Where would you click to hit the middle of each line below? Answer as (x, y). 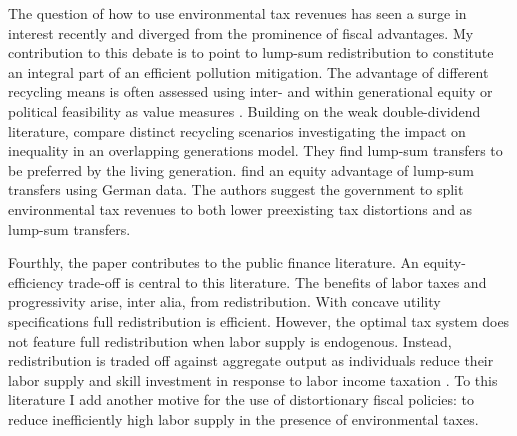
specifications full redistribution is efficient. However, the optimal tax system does (259, 320)
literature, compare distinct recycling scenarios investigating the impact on (237, 130)
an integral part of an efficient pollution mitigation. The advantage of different (248, 71)
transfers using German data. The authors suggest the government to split (236, 189)
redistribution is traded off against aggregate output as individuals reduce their (251, 360)
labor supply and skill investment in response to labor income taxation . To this (253, 379)
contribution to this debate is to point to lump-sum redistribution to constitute (251, 52)
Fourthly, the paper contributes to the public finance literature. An (213, 262)
